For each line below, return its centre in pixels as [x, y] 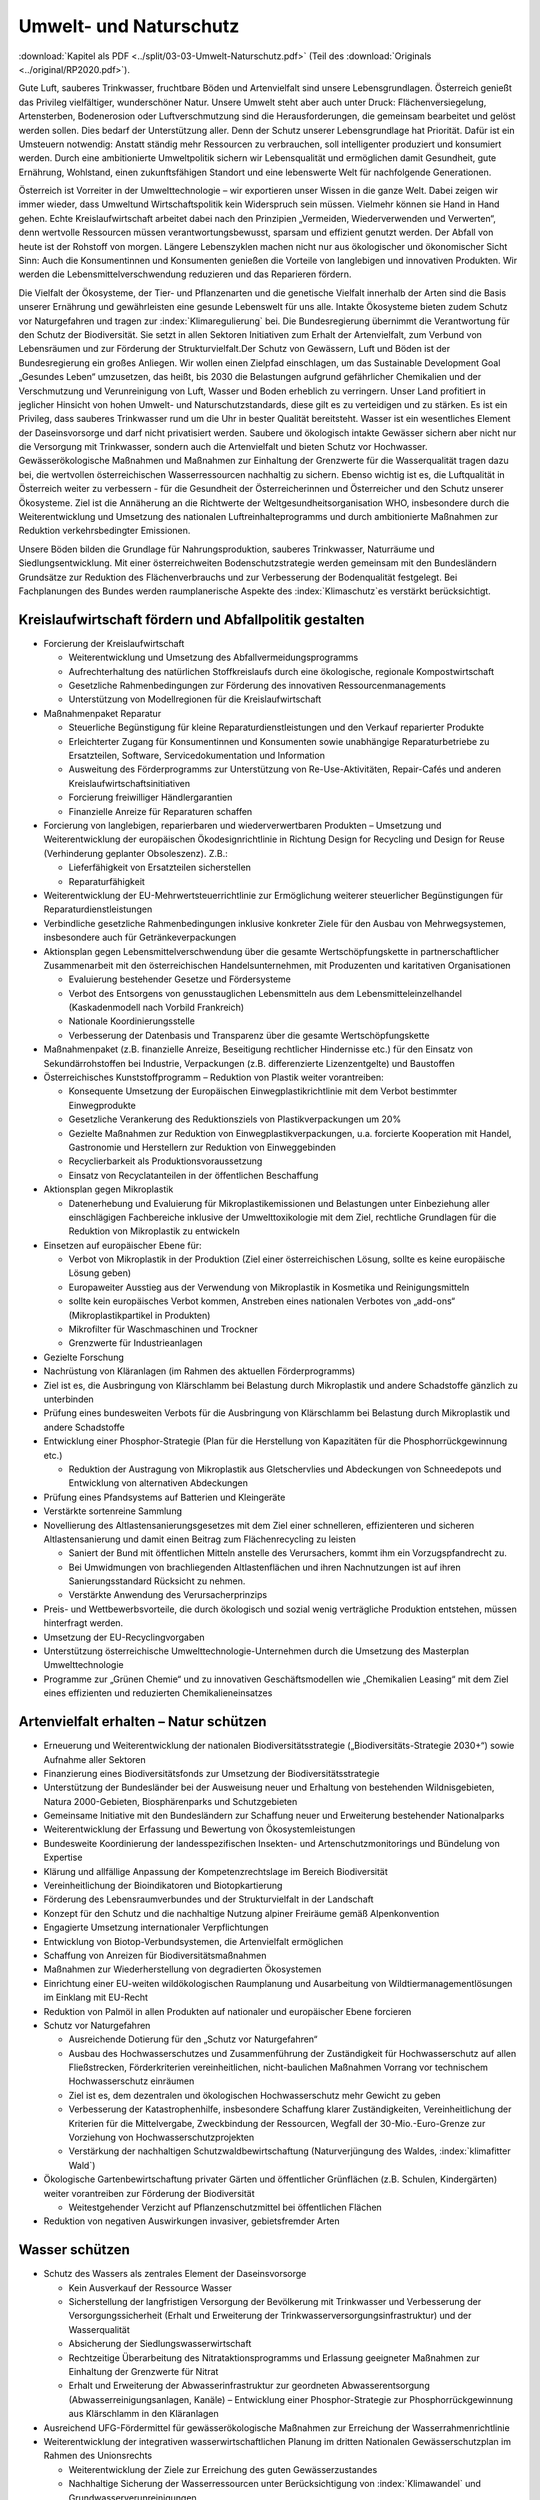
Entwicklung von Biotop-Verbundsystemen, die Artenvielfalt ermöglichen [193, 1941]
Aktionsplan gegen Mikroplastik [108, 1189]
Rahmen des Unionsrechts [98, 2456]
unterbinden [68, 1399]
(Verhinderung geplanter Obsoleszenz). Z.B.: [136, 853]
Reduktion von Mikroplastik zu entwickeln [154, 1231]
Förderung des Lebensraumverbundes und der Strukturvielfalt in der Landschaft [208, 1899]
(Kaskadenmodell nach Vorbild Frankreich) [156, 1007]
